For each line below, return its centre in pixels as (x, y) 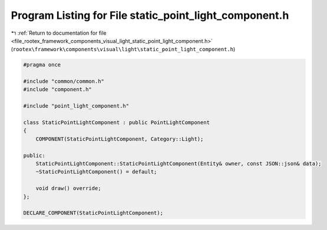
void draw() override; (68, 189)
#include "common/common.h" (64, 81)
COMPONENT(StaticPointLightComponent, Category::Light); (120, 139)
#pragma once (42, 65)
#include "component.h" (58, 89)
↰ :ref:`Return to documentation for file (59, 33)
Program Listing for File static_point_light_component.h (150, 15)
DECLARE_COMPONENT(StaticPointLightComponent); (93, 213)
